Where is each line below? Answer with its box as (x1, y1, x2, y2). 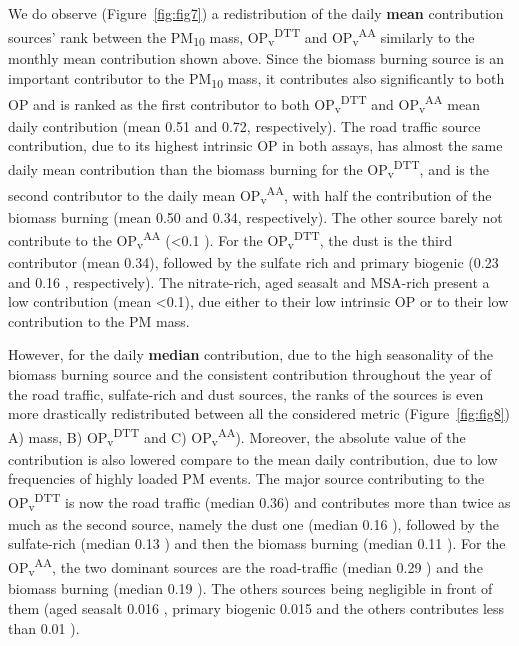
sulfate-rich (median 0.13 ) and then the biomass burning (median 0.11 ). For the (8, 533, 506, 554)
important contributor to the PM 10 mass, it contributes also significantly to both (8, 67, 505, 91)
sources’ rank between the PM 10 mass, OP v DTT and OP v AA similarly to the (8, 23, 475, 50)
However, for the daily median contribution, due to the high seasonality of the (8, 344, 493, 365)
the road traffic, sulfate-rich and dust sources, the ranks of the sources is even (8, 383, 484, 404)
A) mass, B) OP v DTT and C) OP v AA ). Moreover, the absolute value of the (8, 423, 466, 450)
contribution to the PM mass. (8, 310, 190, 331)
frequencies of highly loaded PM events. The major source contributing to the (8, 468, 485, 489)
